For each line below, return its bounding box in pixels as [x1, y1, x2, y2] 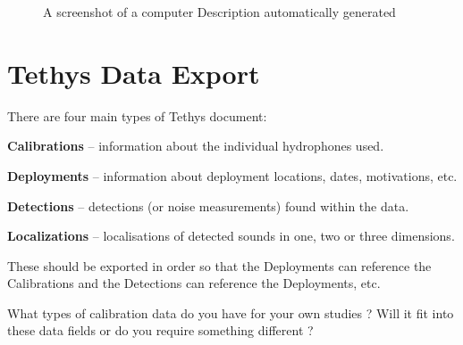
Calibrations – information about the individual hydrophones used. [7, 136, 384, 155]
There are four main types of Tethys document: [7, 106, 267, 125]
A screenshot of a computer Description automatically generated [43, 3, 396, 21]
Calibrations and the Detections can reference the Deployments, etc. [7, 274, 381, 292]
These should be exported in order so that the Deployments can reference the [7, 256, 432, 275]
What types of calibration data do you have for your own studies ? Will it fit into [7, 303, 454, 322]
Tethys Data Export [7, 54, 260, 91]
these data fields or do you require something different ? [7, 321, 314, 340]
